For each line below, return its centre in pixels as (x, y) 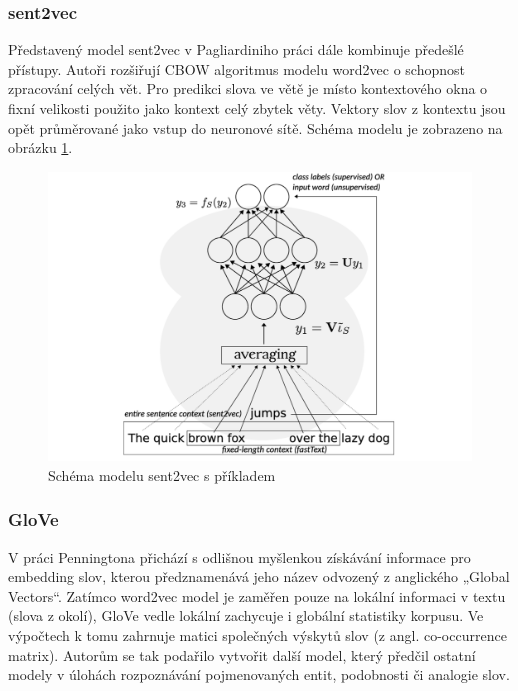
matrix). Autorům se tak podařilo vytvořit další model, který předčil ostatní (242, 654)
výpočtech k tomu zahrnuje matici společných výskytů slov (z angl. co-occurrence (257, 634)
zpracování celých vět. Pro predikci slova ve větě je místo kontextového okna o (248, 88)
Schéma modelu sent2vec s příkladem (162, 474)
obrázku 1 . (40, 147)
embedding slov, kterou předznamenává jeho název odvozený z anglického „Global (259, 576)
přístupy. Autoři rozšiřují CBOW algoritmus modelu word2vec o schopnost (237, 68)
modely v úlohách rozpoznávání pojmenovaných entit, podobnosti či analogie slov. (259, 674)
